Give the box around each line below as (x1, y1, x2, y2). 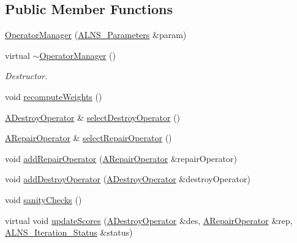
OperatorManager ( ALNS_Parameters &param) (5, 28, 187, 41)
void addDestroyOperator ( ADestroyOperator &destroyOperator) (5, 172, 250, 185)
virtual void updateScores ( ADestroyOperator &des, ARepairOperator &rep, (5, 214, 293, 226)
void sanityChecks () (5, 193, 82, 206)
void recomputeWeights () (5, 90, 102, 102)
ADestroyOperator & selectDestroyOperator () (5, 110, 180, 123)
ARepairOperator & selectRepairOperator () (5, 131, 172, 144)
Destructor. (5, 69, 48, 82)
